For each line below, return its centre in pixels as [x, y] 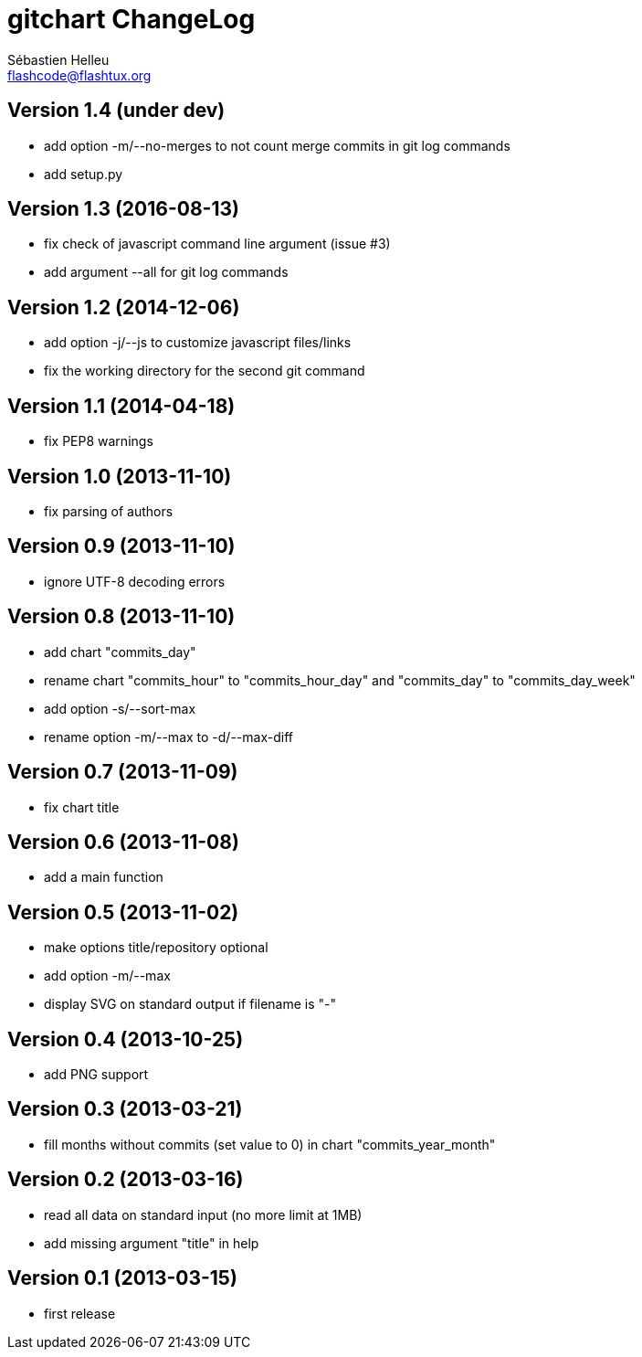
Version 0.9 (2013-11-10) [121, 546]
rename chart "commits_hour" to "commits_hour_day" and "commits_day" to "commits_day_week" [340, 680]
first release [80, 1313]
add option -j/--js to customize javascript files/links [198, 343]
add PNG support [96, 1075]
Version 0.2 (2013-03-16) [126, 1180]
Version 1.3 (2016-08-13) [123, 209]
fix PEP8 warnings [99, 441]
